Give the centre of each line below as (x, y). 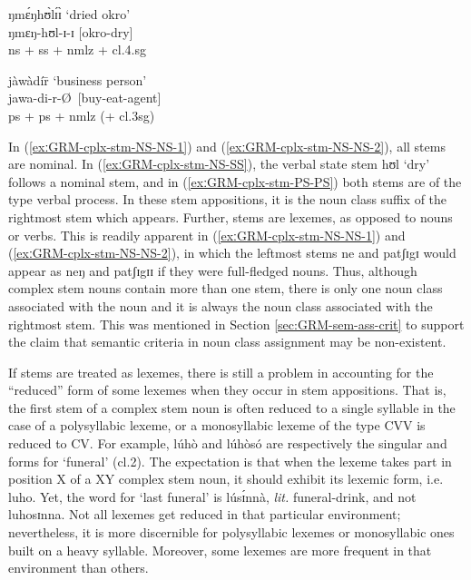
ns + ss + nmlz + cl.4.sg (77, 49)
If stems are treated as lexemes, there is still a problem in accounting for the (221, 372)
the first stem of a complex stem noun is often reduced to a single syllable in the (232, 407)
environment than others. (78, 568)
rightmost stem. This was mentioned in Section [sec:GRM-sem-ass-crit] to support (236, 324)
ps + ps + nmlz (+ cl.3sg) (82, 115)
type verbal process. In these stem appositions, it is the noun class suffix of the (228, 199)
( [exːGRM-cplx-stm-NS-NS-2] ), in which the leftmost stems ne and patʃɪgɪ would (232, 253)
